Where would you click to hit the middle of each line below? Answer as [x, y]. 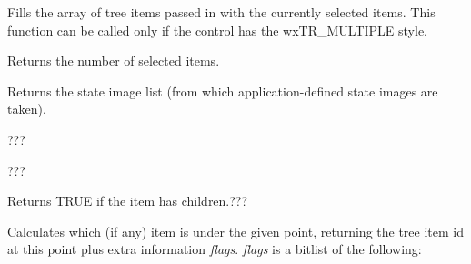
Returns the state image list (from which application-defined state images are [223, 91]
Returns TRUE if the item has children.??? [128, 201]
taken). [27, 109]
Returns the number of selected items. [114, 61]
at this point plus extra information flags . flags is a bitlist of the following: [215, 249]
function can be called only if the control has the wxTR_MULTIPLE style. [218, 30]
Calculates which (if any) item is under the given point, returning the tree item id [235, 231]
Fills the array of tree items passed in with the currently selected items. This [221, 12]
